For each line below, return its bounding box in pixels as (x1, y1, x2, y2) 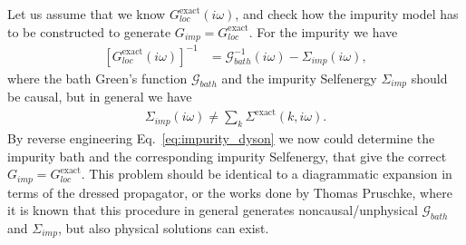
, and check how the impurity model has (235, 5, 459, 23)
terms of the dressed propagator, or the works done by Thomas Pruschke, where (7, 182, 452, 201)
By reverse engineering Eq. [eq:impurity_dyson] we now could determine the (7, 128, 435, 147)
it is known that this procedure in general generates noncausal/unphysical (7, 201, 418, 220)
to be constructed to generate (7, 22, 171, 41)
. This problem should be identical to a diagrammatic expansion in (81, 164, 452, 183)
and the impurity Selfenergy (221, 68, 377, 87)
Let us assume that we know (7, 5, 166, 23)
